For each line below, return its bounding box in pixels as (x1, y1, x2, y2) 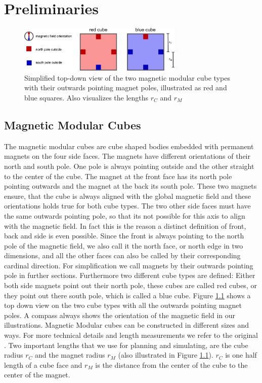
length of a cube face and (4, 359, 82, 370)
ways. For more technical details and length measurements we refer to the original (4, 330, 258, 340)
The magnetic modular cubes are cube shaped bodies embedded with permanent (4, 141, 254, 151)
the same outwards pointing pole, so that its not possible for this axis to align (4, 210, 245, 221)
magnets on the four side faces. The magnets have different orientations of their (4, 151, 251, 161)
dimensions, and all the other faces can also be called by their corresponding (4, 250, 241, 261)
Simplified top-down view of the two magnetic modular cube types (24, 72, 230, 83)
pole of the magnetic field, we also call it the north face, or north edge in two (4, 240, 243, 251)
